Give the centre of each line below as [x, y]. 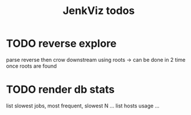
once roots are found [31, 66]
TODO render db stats [60, 90]
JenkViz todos [99, 11]
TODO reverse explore [61, 43]
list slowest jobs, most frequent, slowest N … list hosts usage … [83, 106]
